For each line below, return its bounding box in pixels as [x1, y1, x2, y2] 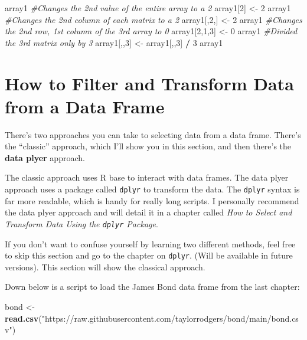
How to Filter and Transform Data [5, 71, 294, 95]
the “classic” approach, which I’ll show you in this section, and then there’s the [5, 140, 292, 152]
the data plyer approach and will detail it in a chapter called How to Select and [5, 206, 292, 218]
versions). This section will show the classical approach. [5, 260, 205, 273]
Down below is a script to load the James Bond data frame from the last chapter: [5, 280, 300, 293]
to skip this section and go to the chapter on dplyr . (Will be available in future [5, 249, 293, 261]
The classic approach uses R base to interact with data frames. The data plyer [5, 171, 289, 184]
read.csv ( [5, 312, 42, 324]
